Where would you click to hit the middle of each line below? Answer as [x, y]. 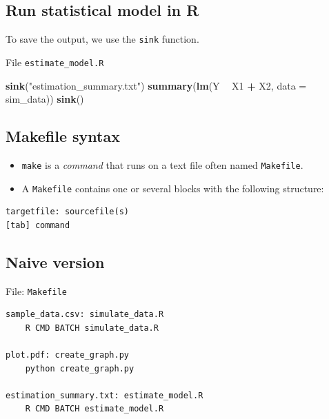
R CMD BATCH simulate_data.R [92, 328]
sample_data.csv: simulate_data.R [85, 315]
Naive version [55, 262]
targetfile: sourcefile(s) [67, 212]
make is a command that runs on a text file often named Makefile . [162, 164]
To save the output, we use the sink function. [102, 39]
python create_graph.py [80, 368]
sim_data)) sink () [45, 99]
